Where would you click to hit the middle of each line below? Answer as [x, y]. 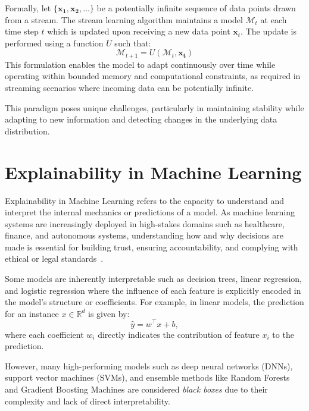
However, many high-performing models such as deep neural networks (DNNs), [149, 365]
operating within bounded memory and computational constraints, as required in [153, 76]
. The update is [269, 31]
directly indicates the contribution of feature [179, 334]
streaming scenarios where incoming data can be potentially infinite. [129, 88]
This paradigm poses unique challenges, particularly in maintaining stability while [154, 107]
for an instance [32, 313]
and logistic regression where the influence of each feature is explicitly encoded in [153, 290]
